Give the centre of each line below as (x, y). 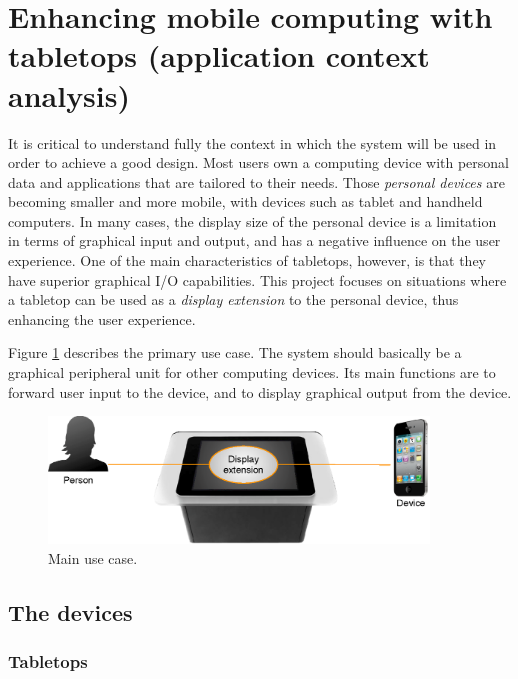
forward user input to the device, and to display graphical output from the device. (260, 391)
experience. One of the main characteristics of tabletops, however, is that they (247, 260)
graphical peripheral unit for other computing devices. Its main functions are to (252, 372)
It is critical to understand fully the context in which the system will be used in (252, 142)
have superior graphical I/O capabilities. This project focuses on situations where (257, 279)
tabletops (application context (219, 55)
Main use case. (93, 557)
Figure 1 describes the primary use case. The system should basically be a (235, 352)
